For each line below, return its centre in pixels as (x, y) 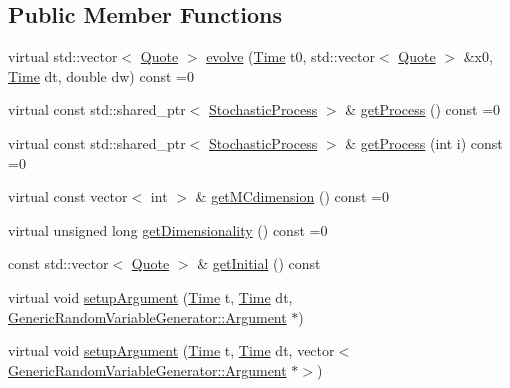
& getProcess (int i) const (424, 142)
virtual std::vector (63, 56)
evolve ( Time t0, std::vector (291, 56)
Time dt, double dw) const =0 (101, 75)
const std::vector (58, 263)
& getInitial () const (259, 263)
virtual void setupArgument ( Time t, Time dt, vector (171, 350)
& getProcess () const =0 (423, 109)
